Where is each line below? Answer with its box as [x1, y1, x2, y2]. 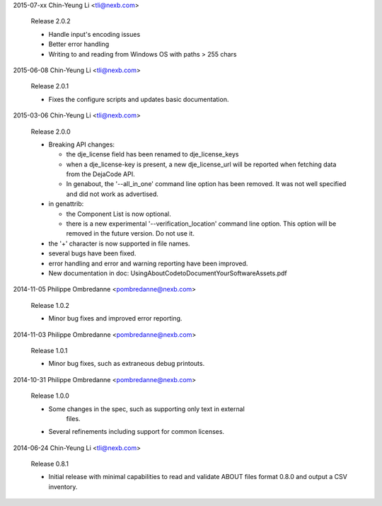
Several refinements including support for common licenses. [48, 427, 225, 436]
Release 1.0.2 [30, 301, 70, 309]
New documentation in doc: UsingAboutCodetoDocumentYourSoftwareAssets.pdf [48, 269, 288, 277]
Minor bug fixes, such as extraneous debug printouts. [48, 360, 205, 368]
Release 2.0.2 [30, 17, 71, 25]
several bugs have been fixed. [48, 249, 137, 258]
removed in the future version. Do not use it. [66, 229, 195, 238]
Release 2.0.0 [30, 127, 71, 136]
